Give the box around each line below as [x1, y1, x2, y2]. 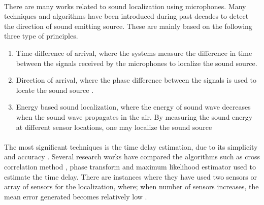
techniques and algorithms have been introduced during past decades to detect [4, 11, 249, 21]
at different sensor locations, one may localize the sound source [16, 121, 212, 132]
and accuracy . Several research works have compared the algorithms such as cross [4, 151, 260, 162]
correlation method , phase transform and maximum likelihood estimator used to [4, 161, 256, 172]
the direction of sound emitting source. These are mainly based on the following [4, 20, 252, 31]
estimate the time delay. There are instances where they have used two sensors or [4, 171, 257, 182]
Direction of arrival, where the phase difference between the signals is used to [16, 75, 257, 85]
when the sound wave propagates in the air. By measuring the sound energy [16, 111, 253, 122]
